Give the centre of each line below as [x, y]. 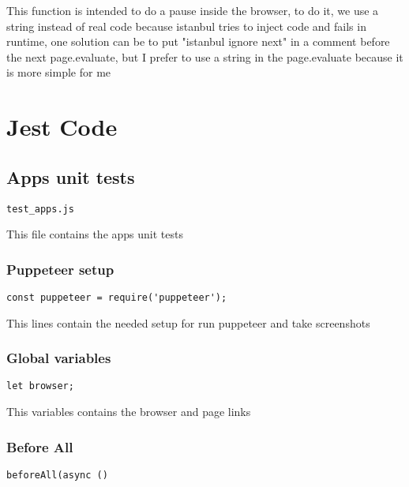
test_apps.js [40, 209]
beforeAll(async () [57, 475]
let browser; [40, 386]
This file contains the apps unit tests [95, 234]
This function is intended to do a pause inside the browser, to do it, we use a [193, 10]
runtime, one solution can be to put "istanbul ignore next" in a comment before [198, 41]
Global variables [59, 358]
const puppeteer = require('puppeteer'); [117, 298]
